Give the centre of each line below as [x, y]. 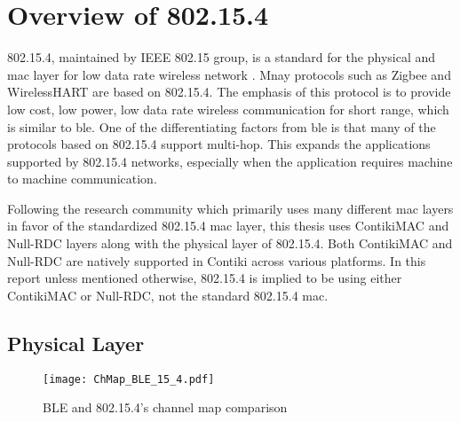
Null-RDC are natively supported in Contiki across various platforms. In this [217, 260]
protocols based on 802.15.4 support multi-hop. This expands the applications [219, 144]
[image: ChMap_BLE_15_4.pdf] [129, 379]
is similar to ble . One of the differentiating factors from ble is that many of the [222, 126]
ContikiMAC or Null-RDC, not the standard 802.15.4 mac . [168, 295]
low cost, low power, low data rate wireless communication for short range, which [228, 109]
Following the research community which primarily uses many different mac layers [230, 208]
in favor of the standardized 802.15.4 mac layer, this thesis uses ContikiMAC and [228, 226]
